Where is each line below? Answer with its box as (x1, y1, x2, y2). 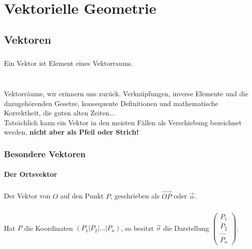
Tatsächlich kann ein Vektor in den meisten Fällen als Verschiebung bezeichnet (4, 117, 242, 127)
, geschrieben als (110, 191, 159, 201)
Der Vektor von (4, 191, 51, 201)
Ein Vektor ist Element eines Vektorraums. (4, 57, 133, 68)
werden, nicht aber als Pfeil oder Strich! (4, 127, 139, 137)
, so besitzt (121, 222, 154, 233)
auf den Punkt (60, 191, 104, 201)
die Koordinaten (24, 222, 73, 233)
